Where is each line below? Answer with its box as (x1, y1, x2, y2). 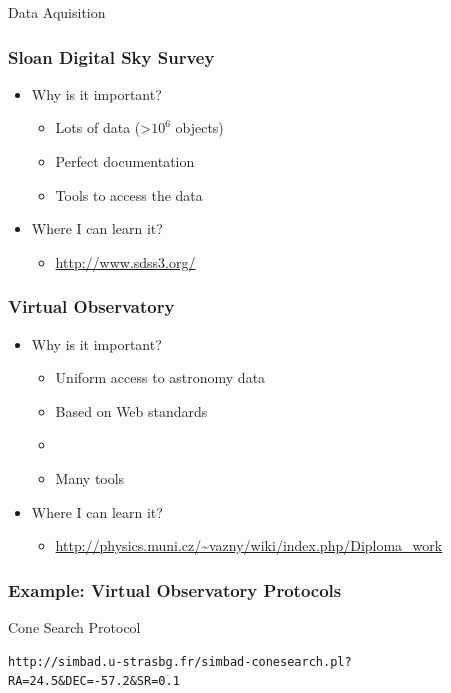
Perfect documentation (55, 151, 195, 171)
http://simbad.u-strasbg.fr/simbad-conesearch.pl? (8, 654, 352, 669)
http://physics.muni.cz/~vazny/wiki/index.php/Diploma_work (55, 535, 443, 556)
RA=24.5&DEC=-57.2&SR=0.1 (8, 674, 180, 689)
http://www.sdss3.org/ (55, 251, 196, 272)
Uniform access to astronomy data (55, 367, 266, 388)
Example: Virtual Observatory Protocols (8, 577, 342, 602)
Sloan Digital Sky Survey (8, 44, 215, 69)
